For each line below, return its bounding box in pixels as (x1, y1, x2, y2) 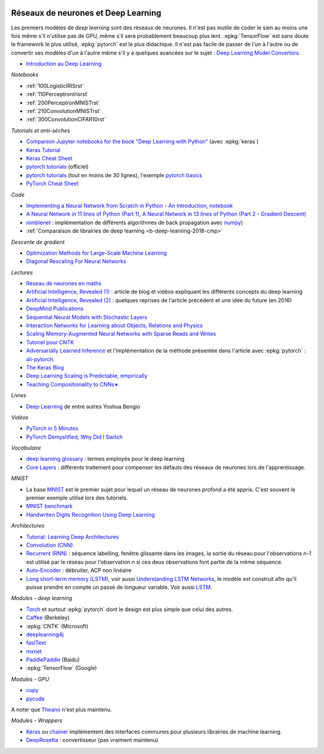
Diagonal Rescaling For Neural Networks (26, 258, 127, 265)
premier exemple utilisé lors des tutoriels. (26, 494, 128, 502)
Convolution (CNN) (26, 541, 73, 549)
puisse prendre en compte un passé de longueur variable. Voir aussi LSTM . (26, 583, 212, 591)
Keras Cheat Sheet (26, 154, 73, 162)
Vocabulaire (11, 445, 41, 452)
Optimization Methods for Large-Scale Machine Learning (26, 249, 167, 257)
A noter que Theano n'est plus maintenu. (11, 706, 112, 713)
